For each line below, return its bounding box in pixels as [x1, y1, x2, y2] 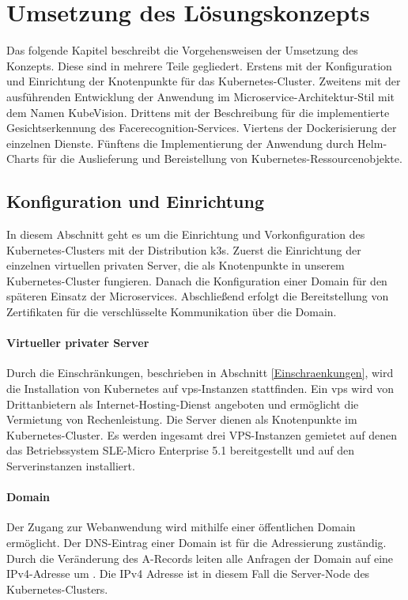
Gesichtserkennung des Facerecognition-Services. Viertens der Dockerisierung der [6, 119, 397, 136]
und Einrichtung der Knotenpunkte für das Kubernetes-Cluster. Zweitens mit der [6, 73, 401, 89]
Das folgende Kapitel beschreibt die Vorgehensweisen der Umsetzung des [6, 42, 358, 58]
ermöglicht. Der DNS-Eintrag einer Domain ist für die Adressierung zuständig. [6, 534, 387, 550]
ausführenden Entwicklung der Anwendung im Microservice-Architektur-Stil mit [6, 88, 395, 104]
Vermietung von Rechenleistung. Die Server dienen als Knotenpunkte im [6, 411, 357, 428]
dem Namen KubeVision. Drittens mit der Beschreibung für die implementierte [6, 104, 390, 120]
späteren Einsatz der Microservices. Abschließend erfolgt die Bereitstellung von [6, 288, 389, 304]
